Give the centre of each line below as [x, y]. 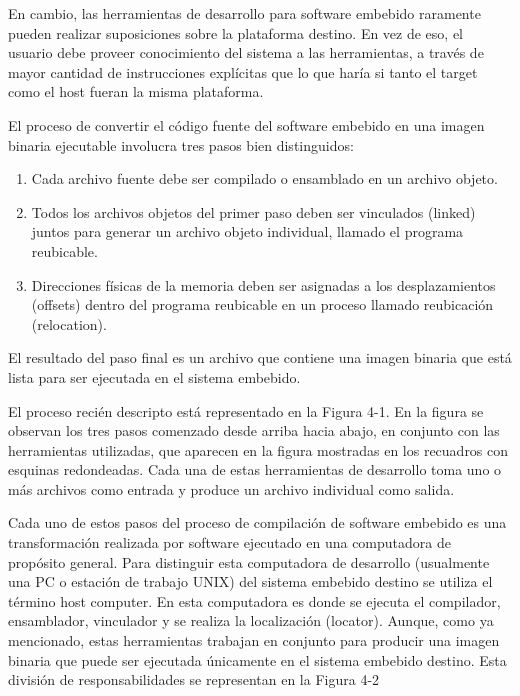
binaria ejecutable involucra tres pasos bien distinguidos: [181, 144]
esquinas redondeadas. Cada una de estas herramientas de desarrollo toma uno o [255, 469]
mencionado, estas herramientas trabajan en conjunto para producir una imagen [254, 640]
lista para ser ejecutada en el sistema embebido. [154, 376]
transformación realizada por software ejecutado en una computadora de [229, 542]
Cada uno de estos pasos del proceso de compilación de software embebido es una [257, 522]
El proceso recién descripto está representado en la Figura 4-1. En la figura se [246, 410]
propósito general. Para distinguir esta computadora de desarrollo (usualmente [249, 561]
